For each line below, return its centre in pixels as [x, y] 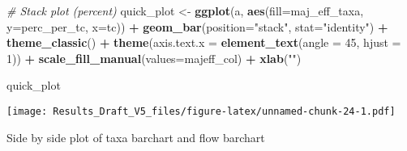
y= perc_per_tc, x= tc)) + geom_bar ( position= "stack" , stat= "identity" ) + [197, 26]
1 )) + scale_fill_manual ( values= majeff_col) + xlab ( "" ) [154, 58]
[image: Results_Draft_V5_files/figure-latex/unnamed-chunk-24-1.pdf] [201, 111]
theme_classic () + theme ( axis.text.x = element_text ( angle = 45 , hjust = [204, 42]
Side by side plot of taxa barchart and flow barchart [136, 137]
